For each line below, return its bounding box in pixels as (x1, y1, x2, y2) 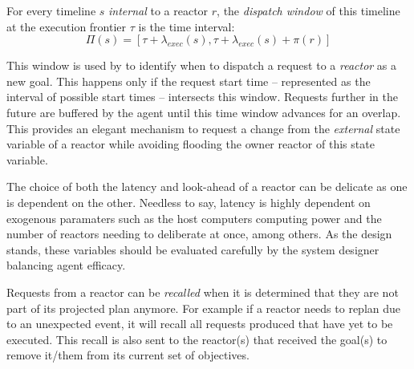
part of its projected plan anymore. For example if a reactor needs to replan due (6, 299, 401, 316)
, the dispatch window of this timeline (217, 2, 400, 18)
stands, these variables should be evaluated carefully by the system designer (6, 241, 379, 257)
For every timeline (6, 2, 96, 18)
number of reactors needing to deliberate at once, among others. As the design (6, 225, 392, 242)
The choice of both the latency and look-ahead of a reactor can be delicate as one (6, 178, 408, 195)
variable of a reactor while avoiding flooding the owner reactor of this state (6, 136, 375, 152)
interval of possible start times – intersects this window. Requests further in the (6, 88, 398, 105)
